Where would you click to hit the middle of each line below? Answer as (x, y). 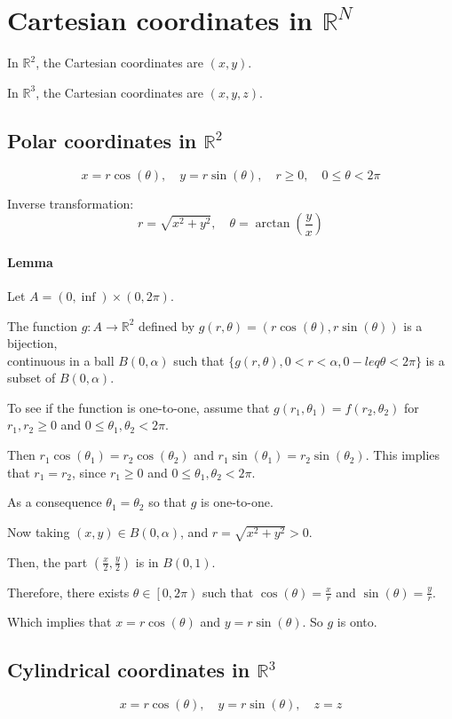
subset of (32, 378)
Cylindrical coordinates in (129, 670)
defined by (167, 325)
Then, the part (48, 561)
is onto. (357, 622)
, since (89, 472)
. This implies (403, 455)
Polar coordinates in (102, 140)
